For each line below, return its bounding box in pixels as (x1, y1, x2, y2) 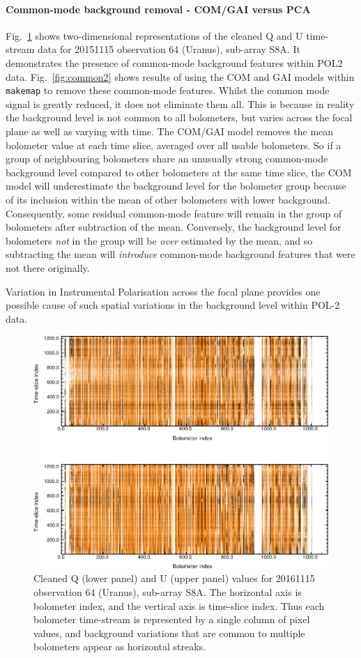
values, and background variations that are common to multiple (33, 625, 305, 640)
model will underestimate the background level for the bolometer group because (6, 178, 346, 193)
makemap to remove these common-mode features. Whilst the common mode (6, 83, 330, 98)
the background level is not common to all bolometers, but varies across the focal (6, 110, 353, 125)
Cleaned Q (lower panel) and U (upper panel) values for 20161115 (33, 571, 315, 586)
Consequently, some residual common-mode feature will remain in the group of (6, 206, 342, 220)
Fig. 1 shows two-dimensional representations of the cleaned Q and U (6, 28, 303, 43)
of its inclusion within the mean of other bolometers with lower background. (6, 192, 330, 206)
